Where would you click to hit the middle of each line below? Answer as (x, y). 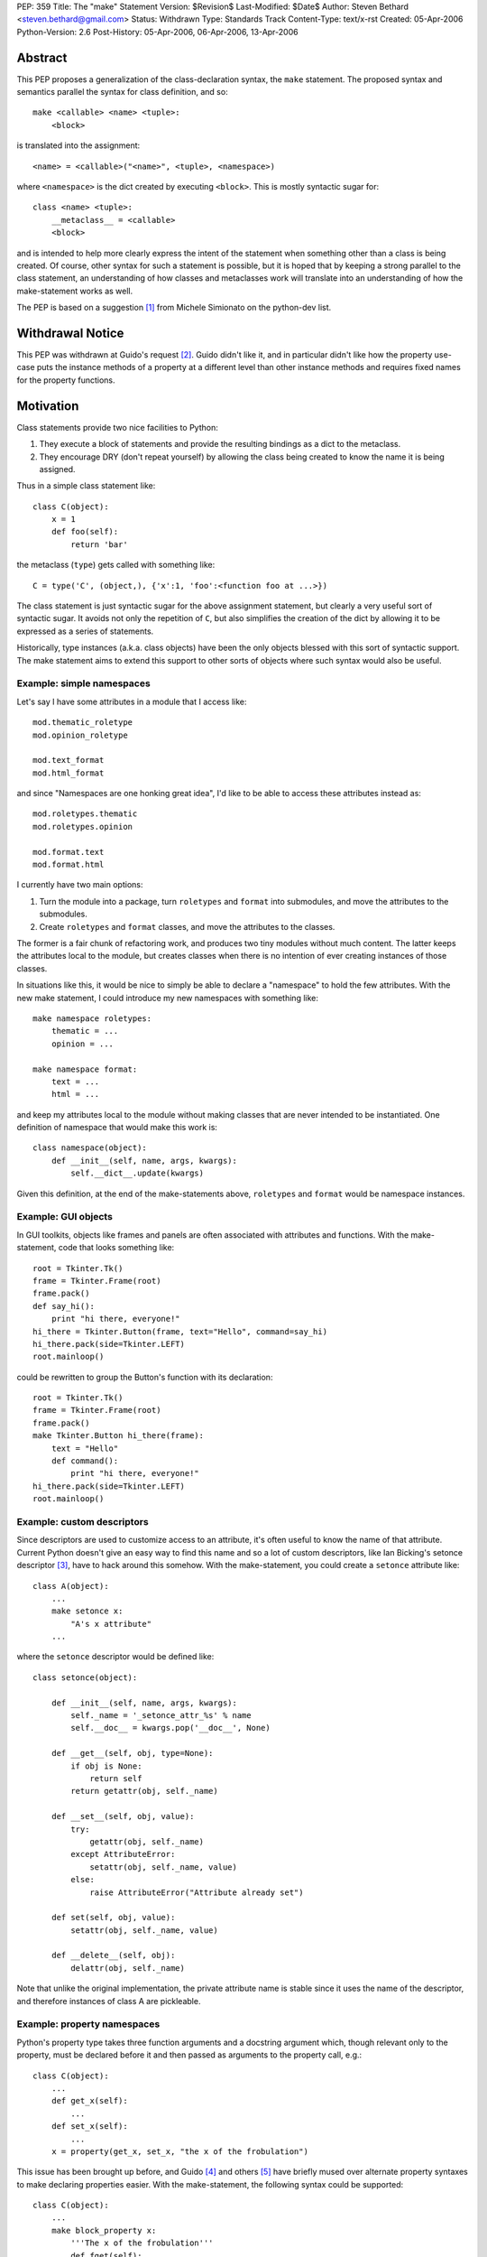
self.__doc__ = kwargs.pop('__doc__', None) (170, 1728)
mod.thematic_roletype (83, 723)
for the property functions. (66, 380)
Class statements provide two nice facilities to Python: (117, 427)
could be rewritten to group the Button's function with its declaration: (145, 1377)
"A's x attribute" (111, 1624)
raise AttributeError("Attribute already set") (197, 1892)
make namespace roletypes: (92, 1018)
